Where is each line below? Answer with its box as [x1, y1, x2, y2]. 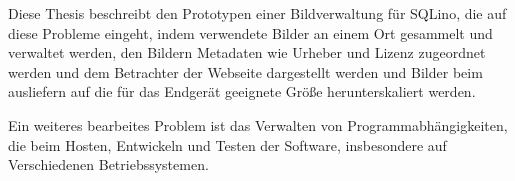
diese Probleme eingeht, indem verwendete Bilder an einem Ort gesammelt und [8, 22, 493, 43]
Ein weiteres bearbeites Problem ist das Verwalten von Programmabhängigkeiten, [8, 114, 508, 135]
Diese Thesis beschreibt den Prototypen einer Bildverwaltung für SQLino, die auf [8, 3, 507, 23]
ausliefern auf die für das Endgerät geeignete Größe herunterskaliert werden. [8, 81, 476, 102]
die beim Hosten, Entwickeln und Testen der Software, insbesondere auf [8, 134, 447, 155]
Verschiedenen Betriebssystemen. [8, 154, 209, 175]
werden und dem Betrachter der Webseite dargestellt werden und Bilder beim [8, 61, 483, 82]
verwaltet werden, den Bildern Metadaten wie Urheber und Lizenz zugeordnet [8, 42, 486, 63]
